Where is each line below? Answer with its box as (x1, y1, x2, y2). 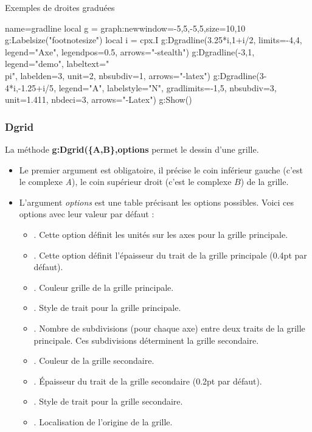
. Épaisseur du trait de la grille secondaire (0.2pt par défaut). (33, 374, 262, 387)
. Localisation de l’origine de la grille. (33, 415, 173, 428)
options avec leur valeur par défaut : (19, 207, 154, 220)
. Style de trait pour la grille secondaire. (33, 395, 183, 408)
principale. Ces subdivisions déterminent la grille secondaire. (33, 333, 259, 346)
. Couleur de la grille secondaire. (33, 354, 154, 367)
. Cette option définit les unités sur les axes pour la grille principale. (33, 228, 288, 240)
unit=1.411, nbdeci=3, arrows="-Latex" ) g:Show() (5, 93, 192, 106)
